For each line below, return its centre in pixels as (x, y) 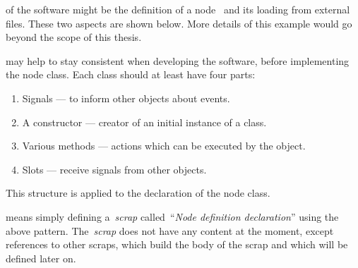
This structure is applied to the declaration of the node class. (138, 193)
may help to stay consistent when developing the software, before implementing (178, 60)
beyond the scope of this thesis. (74, 37)
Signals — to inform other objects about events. (126, 98)
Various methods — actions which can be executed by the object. (164, 146)
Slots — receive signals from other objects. (114, 169)
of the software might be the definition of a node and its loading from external (178, 9)
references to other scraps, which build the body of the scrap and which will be (177, 244)
